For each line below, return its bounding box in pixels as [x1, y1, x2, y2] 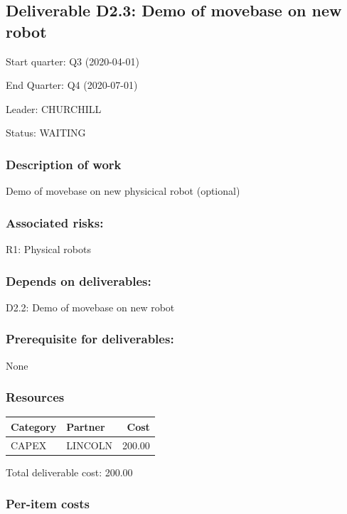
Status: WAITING [6, 125, 86, 140]
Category [11, 419, 57, 434]
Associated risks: [6, 213, 104, 231]
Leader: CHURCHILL [6, 101, 102, 116]
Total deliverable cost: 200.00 [6, 464, 133, 479]
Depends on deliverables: [6, 272, 151, 289]
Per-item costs [6, 495, 90, 513]
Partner [66, 419, 105, 434]
